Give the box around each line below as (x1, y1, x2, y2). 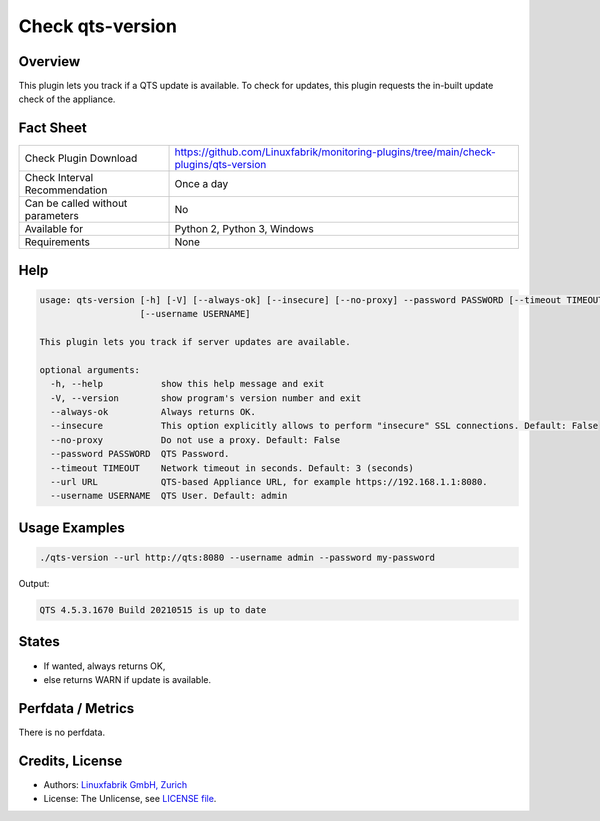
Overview (18, 53, 81, 70)
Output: (18, 578, 50, 590)
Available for (24, 222, 84, 236)
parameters (24, 209, 79, 223)
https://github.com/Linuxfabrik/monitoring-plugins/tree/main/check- (174, 145, 497, 159)
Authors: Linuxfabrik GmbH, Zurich (43, 778, 188, 790)
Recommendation (24, 183, 108, 197)
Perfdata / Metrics (18, 700, 135, 717)
